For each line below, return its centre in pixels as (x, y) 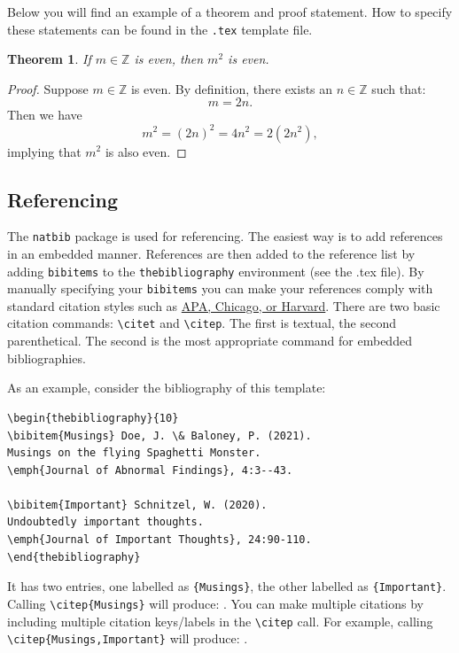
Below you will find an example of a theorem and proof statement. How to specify (230, 12)
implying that (44, 151)
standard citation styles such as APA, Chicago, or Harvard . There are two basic (224, 305)
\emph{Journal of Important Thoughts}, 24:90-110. (159, 540)
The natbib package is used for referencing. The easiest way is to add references (225, 236)
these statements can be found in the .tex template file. (160, 29)
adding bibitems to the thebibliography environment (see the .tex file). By (216, 271)
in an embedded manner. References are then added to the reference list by (211, 253)
